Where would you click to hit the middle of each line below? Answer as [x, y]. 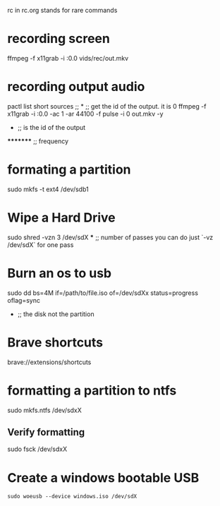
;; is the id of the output [51, 127]
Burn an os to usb [59, 273]
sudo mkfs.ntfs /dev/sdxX [45, 410]
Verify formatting [46, 432]
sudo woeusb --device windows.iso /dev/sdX [72, 497]
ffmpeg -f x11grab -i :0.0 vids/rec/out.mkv [68, 58]
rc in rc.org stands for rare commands [62, 10]
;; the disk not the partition [56, 314]
